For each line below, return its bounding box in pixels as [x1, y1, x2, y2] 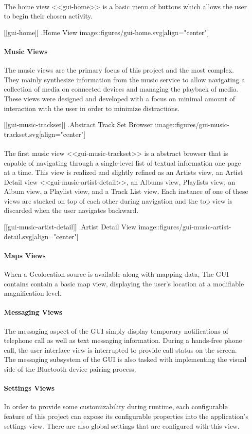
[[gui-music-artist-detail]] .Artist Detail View [4, 222, 136, 232]
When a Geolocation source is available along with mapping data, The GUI [4, 269, 229, 279]
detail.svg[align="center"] [4, 231, 79, 241]
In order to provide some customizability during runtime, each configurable [4, 401, 228, 412]
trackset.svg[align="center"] [4, 129, 86, 139]
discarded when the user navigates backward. [4, 205, 139, 215]
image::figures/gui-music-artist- [138, 222, 232, 232]
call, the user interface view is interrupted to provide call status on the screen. [4, 344, 237, 355]
